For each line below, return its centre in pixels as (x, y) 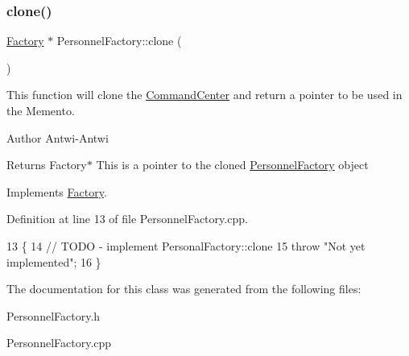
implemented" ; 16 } (54, 261)
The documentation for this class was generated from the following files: (184, 289)
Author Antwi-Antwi (58, 137)
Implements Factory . (57, 191)
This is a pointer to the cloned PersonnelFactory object (232, 165)
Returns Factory (47, 165)
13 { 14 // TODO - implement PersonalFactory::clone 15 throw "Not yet (186, 245)
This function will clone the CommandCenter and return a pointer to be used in (204, 95)
